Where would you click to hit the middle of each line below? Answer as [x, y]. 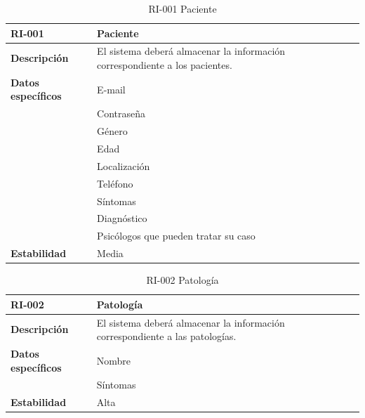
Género [112, 131]
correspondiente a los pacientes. [165, 65]
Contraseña [121, 113]
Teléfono [115, 183]
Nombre [113, 360]
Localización [124, 165]
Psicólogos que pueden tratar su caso [176, 236]
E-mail [111, 89]
